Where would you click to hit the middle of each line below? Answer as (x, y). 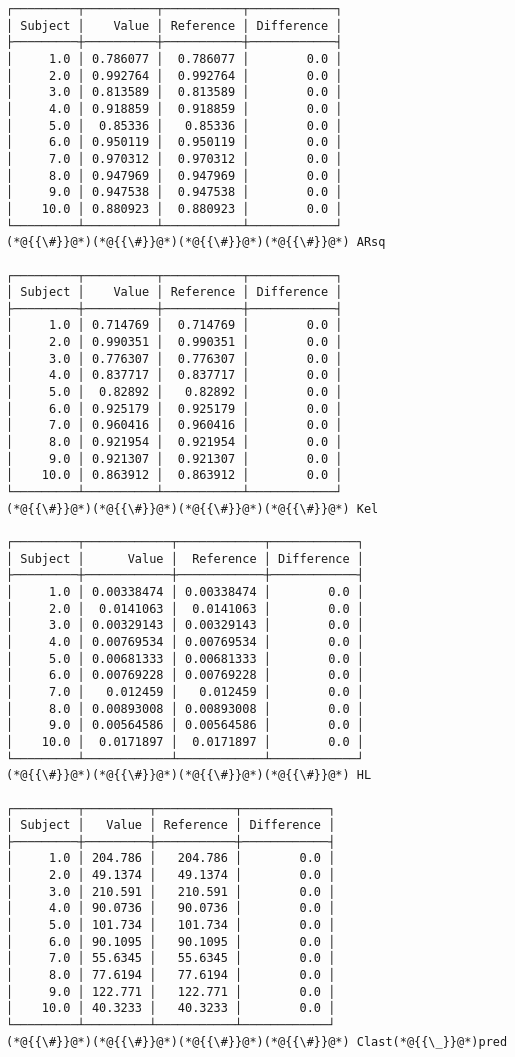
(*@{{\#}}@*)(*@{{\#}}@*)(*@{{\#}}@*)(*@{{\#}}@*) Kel (192, 508)
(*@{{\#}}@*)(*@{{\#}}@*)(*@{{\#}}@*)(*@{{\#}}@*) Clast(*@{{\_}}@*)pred (257, 1041)
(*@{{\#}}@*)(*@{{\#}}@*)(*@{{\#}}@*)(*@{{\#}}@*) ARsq (196, 242)
